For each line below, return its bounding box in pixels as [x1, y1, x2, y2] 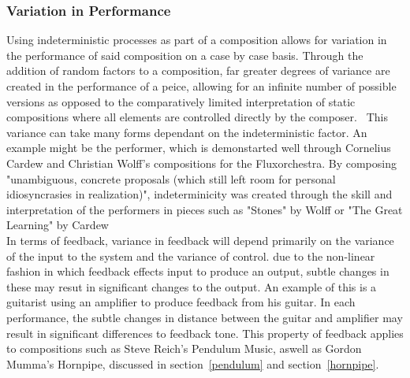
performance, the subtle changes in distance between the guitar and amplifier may [6, 309, 403, 325]
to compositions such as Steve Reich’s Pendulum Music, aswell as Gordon [6, 340, 362, 357]
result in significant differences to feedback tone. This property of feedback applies [6, 324, 404, 341]
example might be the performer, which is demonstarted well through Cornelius [6, 139, 391, 156]
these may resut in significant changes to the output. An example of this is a [6, 278, 377, 295]
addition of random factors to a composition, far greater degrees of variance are [6, 62, 390, 79]
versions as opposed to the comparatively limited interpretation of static [6, 93, 356, 109]
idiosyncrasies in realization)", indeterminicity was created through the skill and [6, 186, 393, 202]
